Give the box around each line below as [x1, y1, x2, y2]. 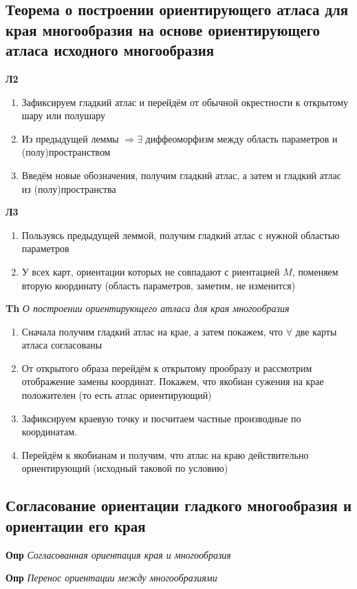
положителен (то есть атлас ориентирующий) [21, 388, 212, 402]
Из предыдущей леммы [21, 131, 119, 145]
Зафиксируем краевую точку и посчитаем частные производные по [21, 411, 301, 425]
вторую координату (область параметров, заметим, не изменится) [21, 278, 296, 292]
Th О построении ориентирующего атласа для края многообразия [6, 301, 290, 316]
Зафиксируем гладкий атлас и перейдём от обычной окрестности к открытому [21, 94, 349, 109]
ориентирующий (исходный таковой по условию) [21, 461, 228, 475]
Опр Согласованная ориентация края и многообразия [6, 547, 231, 561]
